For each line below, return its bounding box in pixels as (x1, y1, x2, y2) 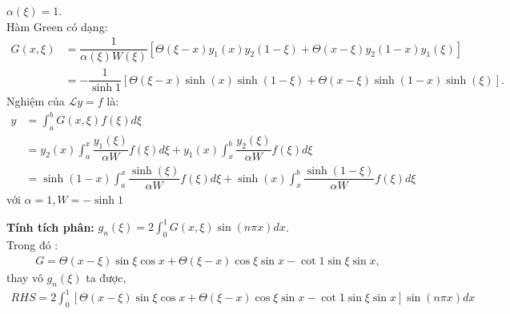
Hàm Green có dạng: (6, 18, 108, 34)
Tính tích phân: (6, 218, 94, 235)
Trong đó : (6, 236, 58, 253)
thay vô (6, 268, 43, 285)
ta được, (86, 268, 126, 285)
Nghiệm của (6, 93, 65, 109)
